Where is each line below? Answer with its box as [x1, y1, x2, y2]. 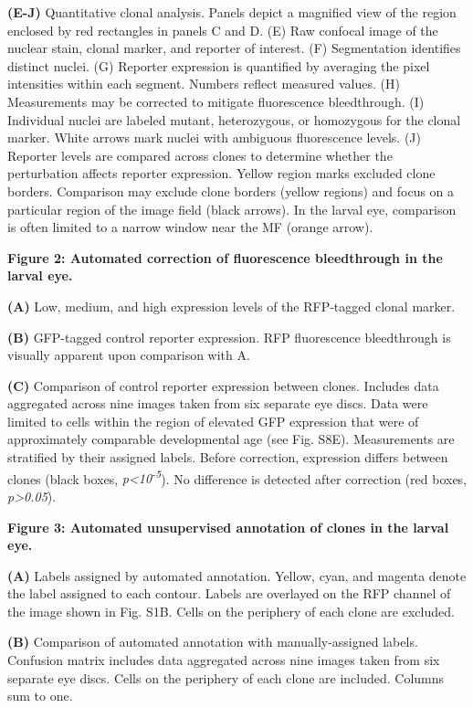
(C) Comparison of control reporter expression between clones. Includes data [7, 375, 439, 395]
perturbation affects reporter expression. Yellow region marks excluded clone [7, 164, 436, 183]
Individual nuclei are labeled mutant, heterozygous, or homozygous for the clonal [7, 110, 461, 129]
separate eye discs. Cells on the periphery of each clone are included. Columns [7, 668, 445, 687]
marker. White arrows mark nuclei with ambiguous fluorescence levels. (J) [7, 128, 421, 147]
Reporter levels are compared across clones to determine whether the [7, 145, 393, 164]
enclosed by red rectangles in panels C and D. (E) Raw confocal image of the [7, 20, 438, 39]
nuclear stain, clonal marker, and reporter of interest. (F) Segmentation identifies [7, 38, 461, 58]
